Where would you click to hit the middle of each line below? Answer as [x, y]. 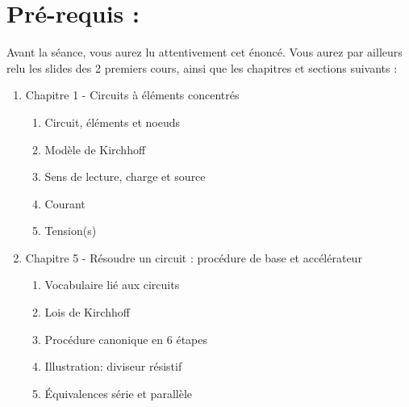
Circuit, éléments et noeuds [112, 122]
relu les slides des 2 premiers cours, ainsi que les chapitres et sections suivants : [202, 67]
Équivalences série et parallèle [118, 393]
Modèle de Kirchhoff [95, 149]
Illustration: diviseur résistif [113, 366]
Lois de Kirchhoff [87, 312]
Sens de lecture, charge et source [125, 176]
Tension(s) [71, 231]
